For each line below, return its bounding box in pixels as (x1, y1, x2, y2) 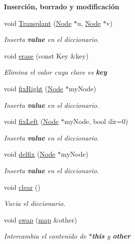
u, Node (77, 18, 101, 28)
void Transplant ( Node (4, 18, 72, 28)
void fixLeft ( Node (4, 116, 59, 126)
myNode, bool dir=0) (64, 116, 128, 126)
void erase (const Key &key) (4, 50, 89, 61)
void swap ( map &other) (4, 214, 77, 224)
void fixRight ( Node (4, 83, 63, 93)
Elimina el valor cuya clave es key (4, 67, 107, 77)
